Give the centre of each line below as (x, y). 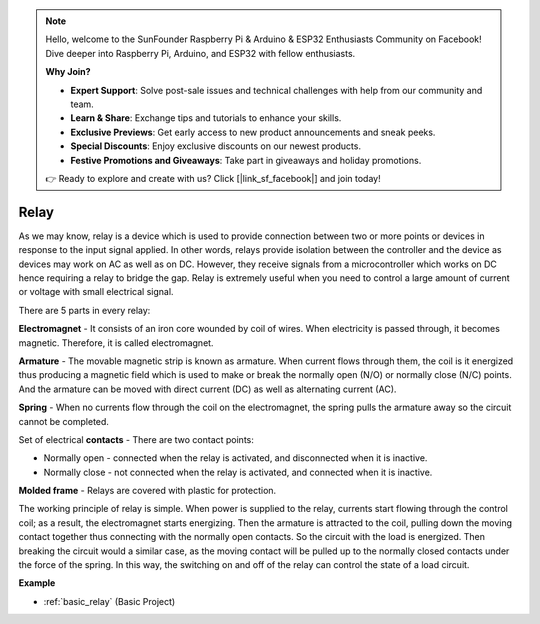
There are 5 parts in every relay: (84, 310)
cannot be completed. (64, 421)
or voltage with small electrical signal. (96, 292)
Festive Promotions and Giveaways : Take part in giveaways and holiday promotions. (246, 160)
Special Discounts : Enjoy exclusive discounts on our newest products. (216, 146)
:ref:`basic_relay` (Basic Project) (109, 601)
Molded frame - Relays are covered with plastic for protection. (147, 491)
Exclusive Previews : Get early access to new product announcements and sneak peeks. (253, 132)
